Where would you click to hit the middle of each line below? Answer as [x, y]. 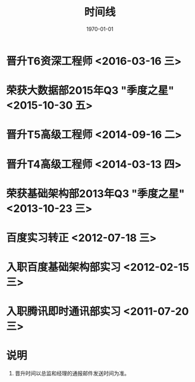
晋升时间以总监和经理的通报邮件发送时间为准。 [72, 373]
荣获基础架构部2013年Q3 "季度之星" [96, 193]
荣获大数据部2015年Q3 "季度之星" [90, 91]
